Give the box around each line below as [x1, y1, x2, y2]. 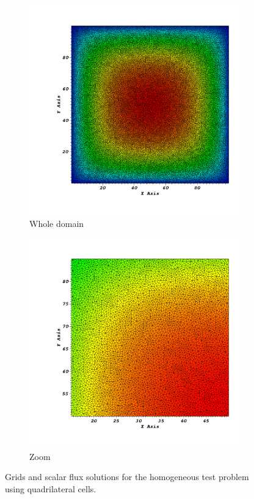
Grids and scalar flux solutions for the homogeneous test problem [5, 470, 249, 483]
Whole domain [29, 217, 84, 229]
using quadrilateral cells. [5, 482, 96, 495]
